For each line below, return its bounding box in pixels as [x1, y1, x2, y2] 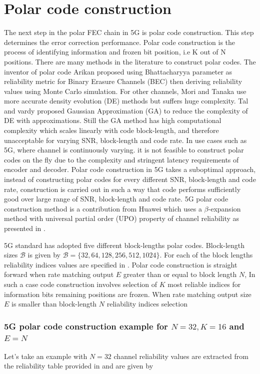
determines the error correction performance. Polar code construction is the [4, 36, 235, 47]
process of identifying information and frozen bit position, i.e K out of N [4, 46, 226, 57]
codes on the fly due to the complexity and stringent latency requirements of [4, 154, 239, 164]
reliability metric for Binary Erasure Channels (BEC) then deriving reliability [4, 76, 242, 86]
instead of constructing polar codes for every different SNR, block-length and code [4, 174, 256, 184]
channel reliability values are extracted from [113, 350, 248, 361]
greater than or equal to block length [123, 269, 237, 279]
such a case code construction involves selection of [4, 278, 157, 289]
